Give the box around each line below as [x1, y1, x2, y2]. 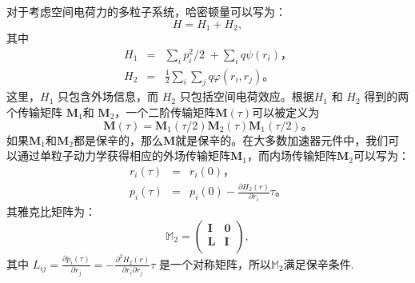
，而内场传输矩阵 [246, 147, 337, 164]
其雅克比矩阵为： [6, 203, 96, 220]
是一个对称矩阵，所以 [158, 255, 271, 272]
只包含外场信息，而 [57, 88, 158, 105]
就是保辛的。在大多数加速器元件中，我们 [175, 131, 389, 148]
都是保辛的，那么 [73, 131, 163, 148]
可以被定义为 [252, 103, 320, 120]
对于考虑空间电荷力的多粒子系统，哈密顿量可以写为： [6, 3, 286, 19]
